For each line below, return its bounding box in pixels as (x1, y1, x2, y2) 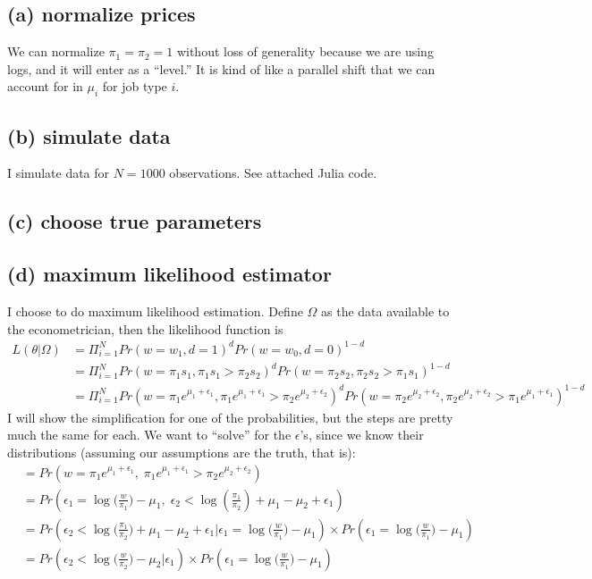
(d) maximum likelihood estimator (7, 260, 332, 288)
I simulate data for (7, 164, 110, 182)
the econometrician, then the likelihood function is (7, 319, 283, 338)
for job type (102, 77, 167, 96)
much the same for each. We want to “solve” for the (7, 425, 292, 444)
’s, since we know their (300, 425, 424, 444)
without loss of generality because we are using (176, 42, 434, 61)
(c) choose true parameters (7, 207, 262, 235)
